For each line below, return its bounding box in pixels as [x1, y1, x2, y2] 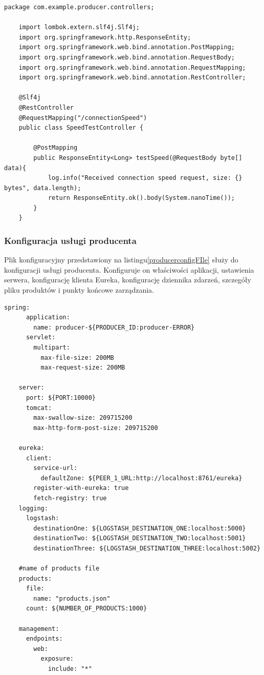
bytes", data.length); [4, 184, 81, 192]
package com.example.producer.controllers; [4, 4, 155, 11]
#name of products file [18, 565, 100, 572]
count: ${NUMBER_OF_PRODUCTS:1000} [26, 605, 147, 612]
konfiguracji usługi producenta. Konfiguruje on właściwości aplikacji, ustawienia [4, 264, 254, 275]
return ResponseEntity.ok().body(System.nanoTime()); [48, 194, 235, 202]
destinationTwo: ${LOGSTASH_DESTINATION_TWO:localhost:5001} [33, 535, 246, 542]
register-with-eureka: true [33, 484, 129, 492]
